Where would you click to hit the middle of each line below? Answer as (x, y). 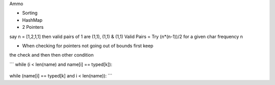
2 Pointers (33, 27)
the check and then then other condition (52, 55)
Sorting (30, 13)
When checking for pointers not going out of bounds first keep (88, 46)
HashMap (32, 20)
